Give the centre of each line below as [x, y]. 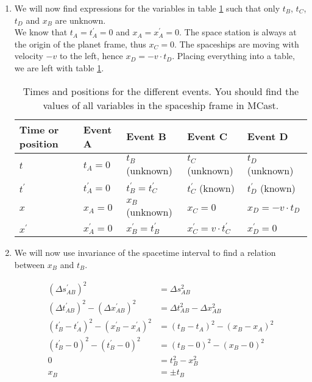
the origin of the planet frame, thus [80, 44]
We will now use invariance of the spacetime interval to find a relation [145, 253]
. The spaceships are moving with [236, 44]
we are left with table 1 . [59, 67]
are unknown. [80, 20]
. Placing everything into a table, [233, 56]
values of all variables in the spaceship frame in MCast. [161, 105]
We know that [41, 32]
